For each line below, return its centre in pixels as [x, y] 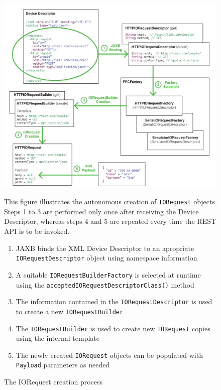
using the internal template [58, 338]
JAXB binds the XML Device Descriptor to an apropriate [105, 248]
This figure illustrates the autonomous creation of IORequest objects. [111, 202]
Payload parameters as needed [63, 365]
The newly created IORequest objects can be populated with [109, 355]
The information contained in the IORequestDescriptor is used [114, 301]
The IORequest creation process [53, 382]
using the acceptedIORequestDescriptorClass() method [105, 284]
